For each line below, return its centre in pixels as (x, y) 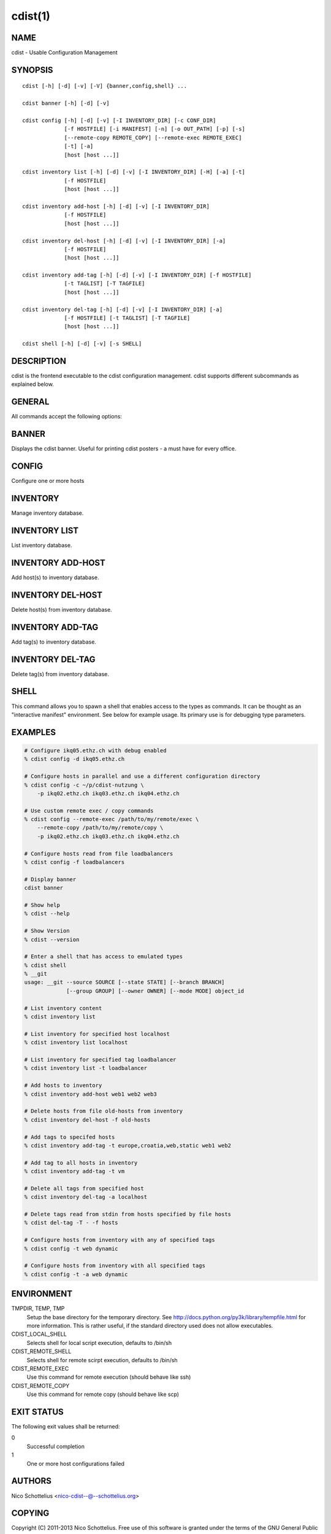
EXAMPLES (34, 732)
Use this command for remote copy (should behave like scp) (103, 1394)
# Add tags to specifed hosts (70, 1137)
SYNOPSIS (32, 70)
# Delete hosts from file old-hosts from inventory (104, 1111)
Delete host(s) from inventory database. (62, 609)
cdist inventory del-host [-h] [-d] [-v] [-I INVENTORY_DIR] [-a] (124, 241)
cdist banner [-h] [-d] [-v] (66, 103)
